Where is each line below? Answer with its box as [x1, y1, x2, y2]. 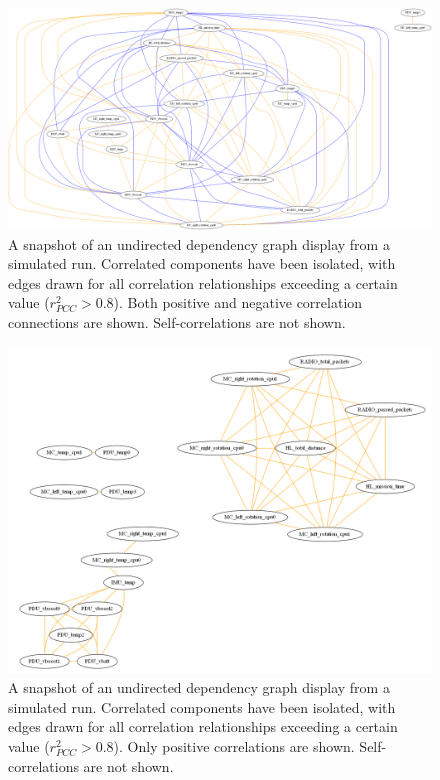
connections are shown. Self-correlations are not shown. [8, 311, 346, 332]
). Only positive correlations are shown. [113, 735, 355, 756]
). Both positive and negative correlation [113, 292, 363, 313]
